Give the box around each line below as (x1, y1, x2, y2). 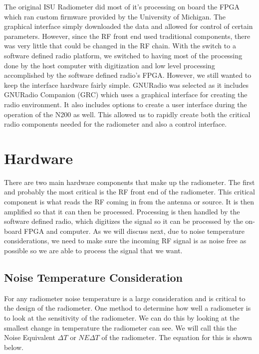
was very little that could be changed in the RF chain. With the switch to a (4, 40, 236, 51)
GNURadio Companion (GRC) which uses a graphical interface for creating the (4, 89, 248, 100)
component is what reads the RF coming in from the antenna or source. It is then (4, 196, 254, 207)
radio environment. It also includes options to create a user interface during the (4, 99, 247, 109)
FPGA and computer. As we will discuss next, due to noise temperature (24, 225, 245, 236)
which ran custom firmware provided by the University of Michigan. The (4, 11, 226, 21)
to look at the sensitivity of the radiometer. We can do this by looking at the (4, 312, 240, 323)
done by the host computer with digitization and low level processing (4, 60, 215, 70)
